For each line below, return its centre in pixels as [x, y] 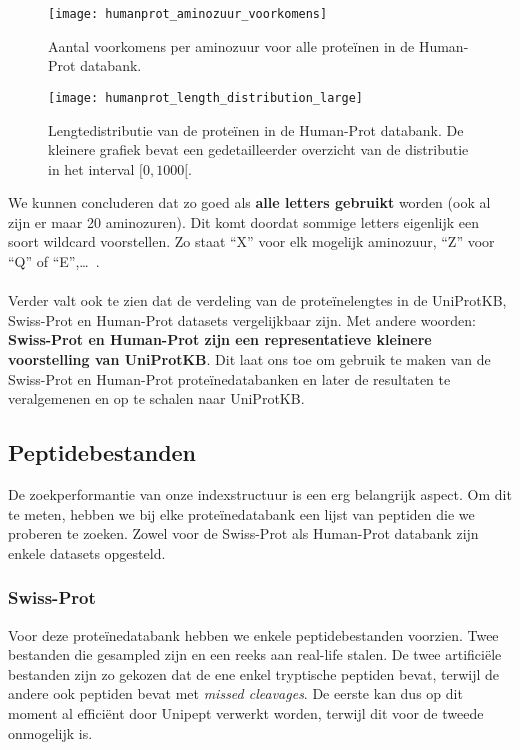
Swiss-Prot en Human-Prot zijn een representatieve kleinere [220, 339]
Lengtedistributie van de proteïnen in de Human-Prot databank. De [256, 129]
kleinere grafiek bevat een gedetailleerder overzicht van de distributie [258, 149]
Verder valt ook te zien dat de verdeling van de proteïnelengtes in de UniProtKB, [257, 300]
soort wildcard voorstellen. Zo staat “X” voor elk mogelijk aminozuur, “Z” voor [251, 241]
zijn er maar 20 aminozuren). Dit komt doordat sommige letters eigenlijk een [244, 221]
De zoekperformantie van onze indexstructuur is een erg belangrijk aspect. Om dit [260, 494]
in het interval [91, 168]
